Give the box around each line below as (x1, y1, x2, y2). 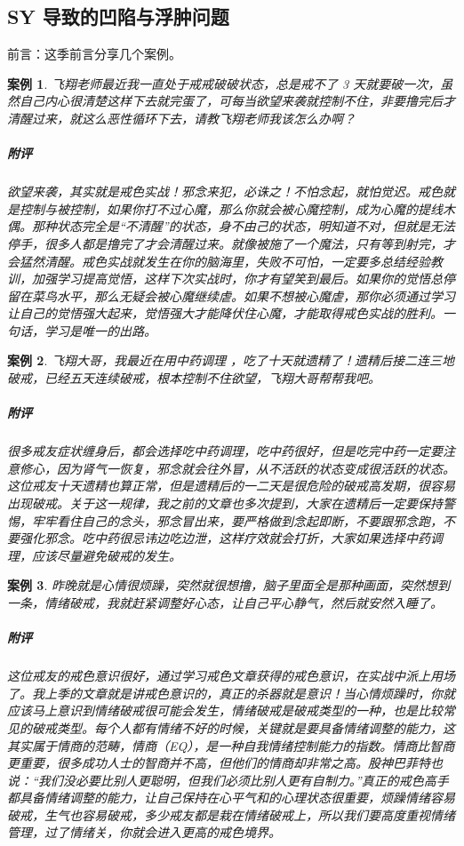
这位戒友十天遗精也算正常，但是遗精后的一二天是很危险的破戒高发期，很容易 (7, 476, 455, 495)
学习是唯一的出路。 (44, 321, 156, 339)
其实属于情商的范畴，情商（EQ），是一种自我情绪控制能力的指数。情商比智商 (7, 736, 455, 754)
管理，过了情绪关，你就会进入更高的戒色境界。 (7, 823, 281, 842)
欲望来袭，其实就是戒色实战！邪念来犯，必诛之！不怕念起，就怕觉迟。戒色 (7, 182, 443, 201)
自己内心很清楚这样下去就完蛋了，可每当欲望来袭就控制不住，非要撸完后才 (19, 92, 455, 110)
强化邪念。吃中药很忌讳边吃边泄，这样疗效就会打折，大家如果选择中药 (19, 529, 430, 547)
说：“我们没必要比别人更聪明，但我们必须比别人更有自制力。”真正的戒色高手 (7, 770, 449, 789)
